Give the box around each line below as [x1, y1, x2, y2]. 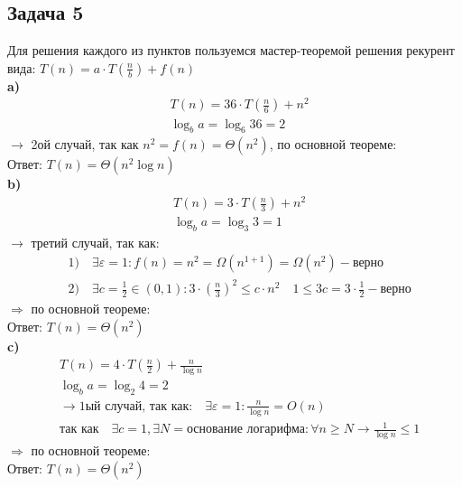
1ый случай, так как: [79, 399, 193, 413]
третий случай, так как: [31, 232, 160, 251]
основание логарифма [186, 423, 305, 436]
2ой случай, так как [31, 135, 139, 154]
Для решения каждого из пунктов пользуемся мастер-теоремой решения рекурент [7, 41, 455, 60]
